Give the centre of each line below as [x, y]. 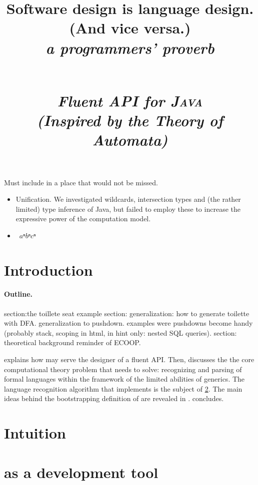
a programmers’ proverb [130, 47]
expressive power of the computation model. [83, 219]
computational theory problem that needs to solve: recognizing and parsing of [123, 369]
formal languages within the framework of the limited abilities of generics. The [124, 379]
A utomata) [130, 140]
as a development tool [81, 472]
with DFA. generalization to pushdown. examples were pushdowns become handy [128, 323]
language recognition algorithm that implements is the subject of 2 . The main [123, 388]
